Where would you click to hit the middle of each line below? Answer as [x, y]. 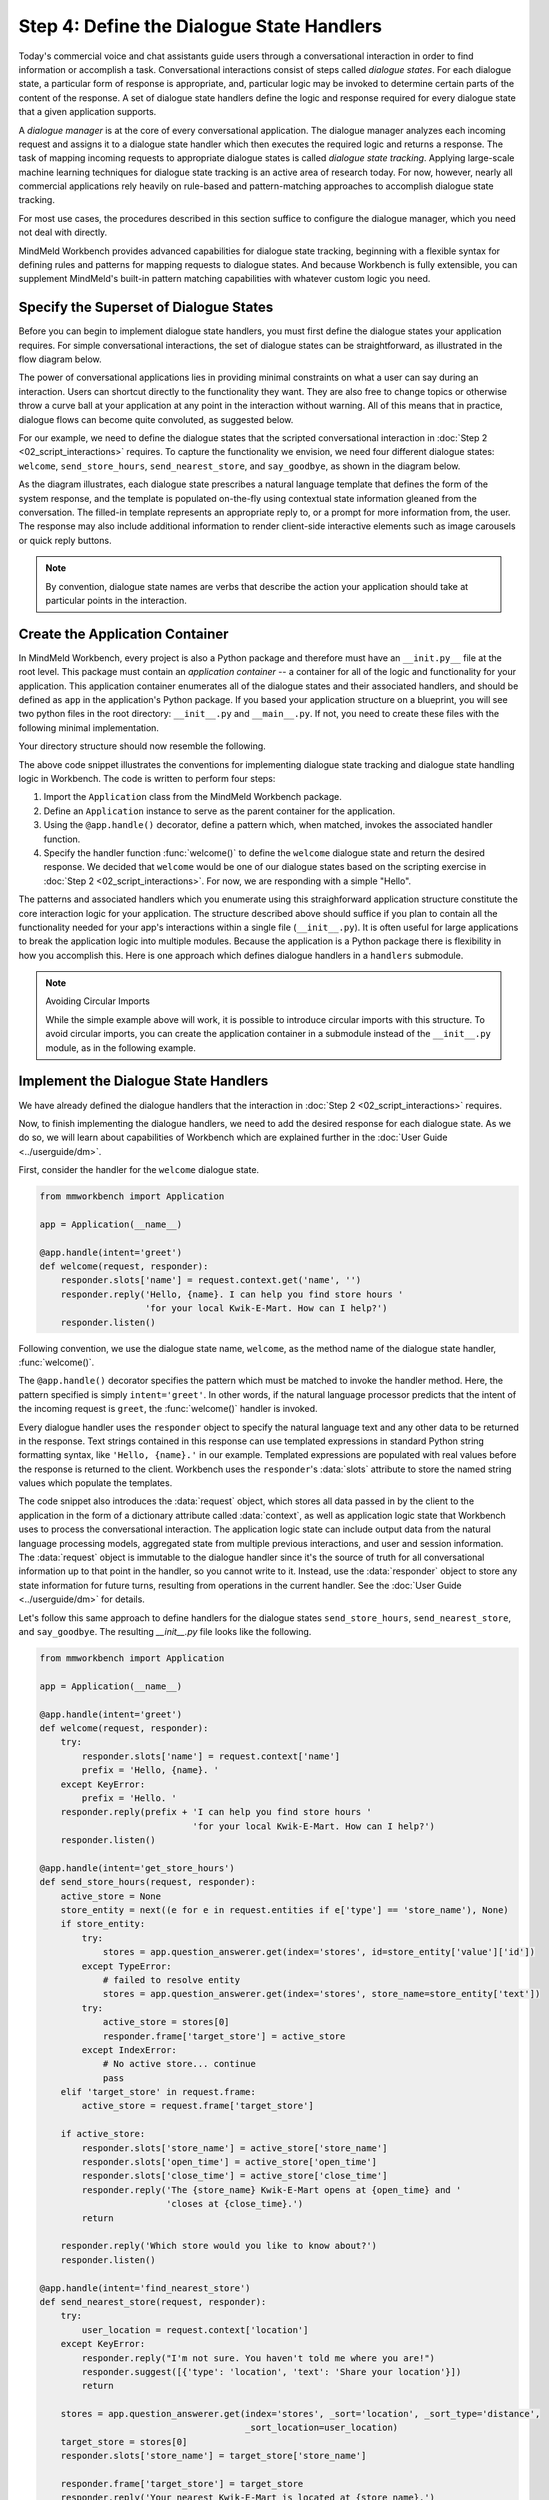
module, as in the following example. [121, 1047]
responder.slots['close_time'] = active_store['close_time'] [234, 2176]
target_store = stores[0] [124, 2441]
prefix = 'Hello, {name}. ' [150, 1770]
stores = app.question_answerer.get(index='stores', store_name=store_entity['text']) [321, 1994]
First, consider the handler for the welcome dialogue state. [139, 1170]
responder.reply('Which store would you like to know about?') [219, 2246]
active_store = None [111, 1896]
